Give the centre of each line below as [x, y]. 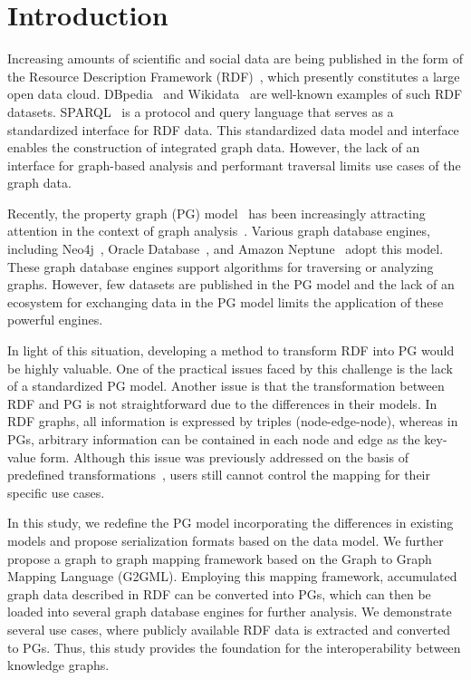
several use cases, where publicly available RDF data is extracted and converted [229, 629]
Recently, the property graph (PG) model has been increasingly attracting [216, 213]
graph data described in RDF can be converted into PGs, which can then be [219, 593]
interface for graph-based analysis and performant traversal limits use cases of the [234, 165]
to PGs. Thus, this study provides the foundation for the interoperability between [234, 647]
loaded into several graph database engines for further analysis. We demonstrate [230, 612]
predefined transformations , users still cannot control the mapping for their [219, 475]
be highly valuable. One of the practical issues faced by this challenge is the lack [230, 368]
